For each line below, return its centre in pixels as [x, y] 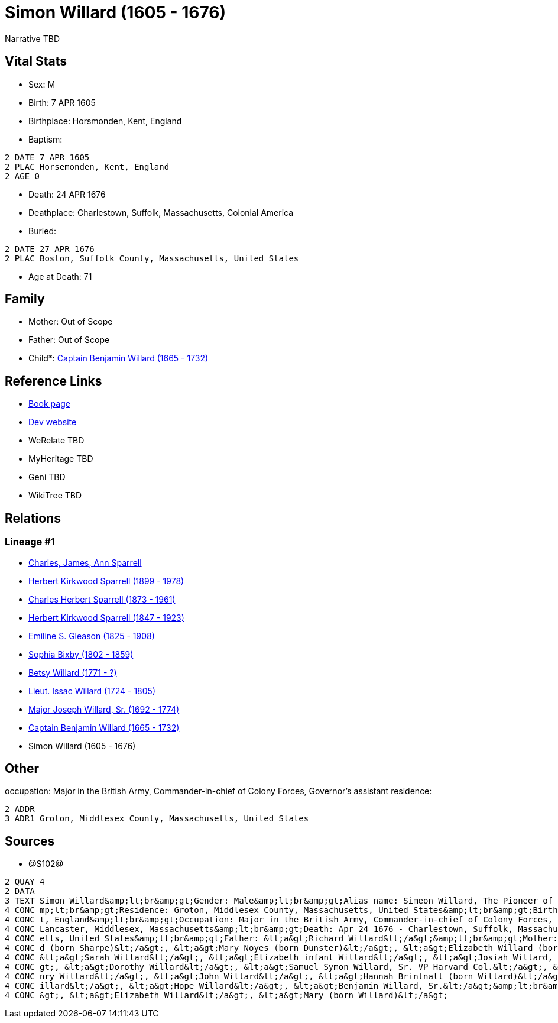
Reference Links [53, 381]
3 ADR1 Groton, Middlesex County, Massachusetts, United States [157, 819]
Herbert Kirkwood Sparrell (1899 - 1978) [106, 581]
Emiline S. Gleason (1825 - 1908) [92, 636]
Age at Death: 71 [60, 276]
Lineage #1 [30, 542]
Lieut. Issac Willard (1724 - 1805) [92, 691]
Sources [30, 841]
